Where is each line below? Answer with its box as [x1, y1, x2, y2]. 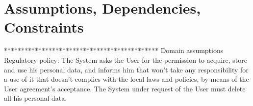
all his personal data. [4, 93, 67, 103]
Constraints [4, 17, 84, 37]
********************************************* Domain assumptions [4, 45, 224, 55]
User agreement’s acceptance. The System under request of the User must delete [4, 83, 246, 93]
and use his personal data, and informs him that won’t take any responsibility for [4, 64, 249, 74]
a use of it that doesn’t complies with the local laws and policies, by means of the [4, 74, 249, 84]
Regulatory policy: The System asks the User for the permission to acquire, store [4, 54, 247, 65]
